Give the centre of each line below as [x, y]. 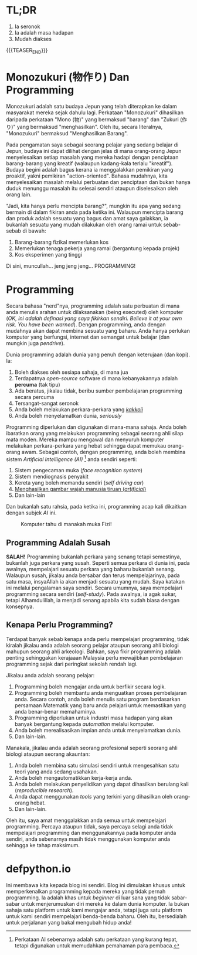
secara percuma [34, 397]
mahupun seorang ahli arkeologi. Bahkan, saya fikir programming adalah [94, 652]
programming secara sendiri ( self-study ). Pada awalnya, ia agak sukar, [91, 594]
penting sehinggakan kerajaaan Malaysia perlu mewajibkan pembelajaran [94, 657]
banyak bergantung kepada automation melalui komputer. [84, 724]
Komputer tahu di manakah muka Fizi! [66, 524]
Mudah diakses [33, 39]
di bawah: [34, 231]
